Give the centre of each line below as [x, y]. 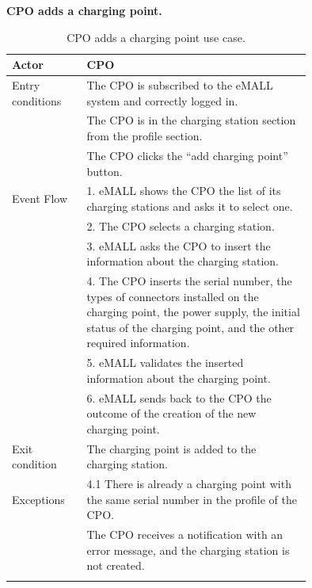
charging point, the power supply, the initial [193, 312]
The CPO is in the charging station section [191, 120]
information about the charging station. [183, 261]
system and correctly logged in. [162, 100]
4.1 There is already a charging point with [189, 484]
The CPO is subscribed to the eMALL [180, 85]
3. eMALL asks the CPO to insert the [179, 245]
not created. [116, 565]
